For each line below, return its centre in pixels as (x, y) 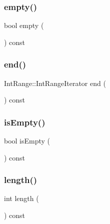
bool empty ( (24, 25)
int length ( (21, 198)
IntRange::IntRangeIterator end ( (55, 83)
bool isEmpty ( (27, 141)
